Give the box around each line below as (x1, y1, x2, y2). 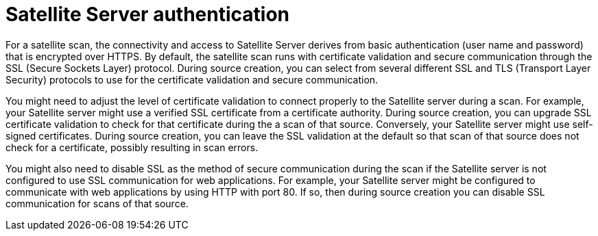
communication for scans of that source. (5, 197, 189, 209)
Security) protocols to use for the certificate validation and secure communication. (5, 73, 379, 86)
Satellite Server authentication (5, 3, 289, 26)
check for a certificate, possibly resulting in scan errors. (5, 141, 259, 153)
